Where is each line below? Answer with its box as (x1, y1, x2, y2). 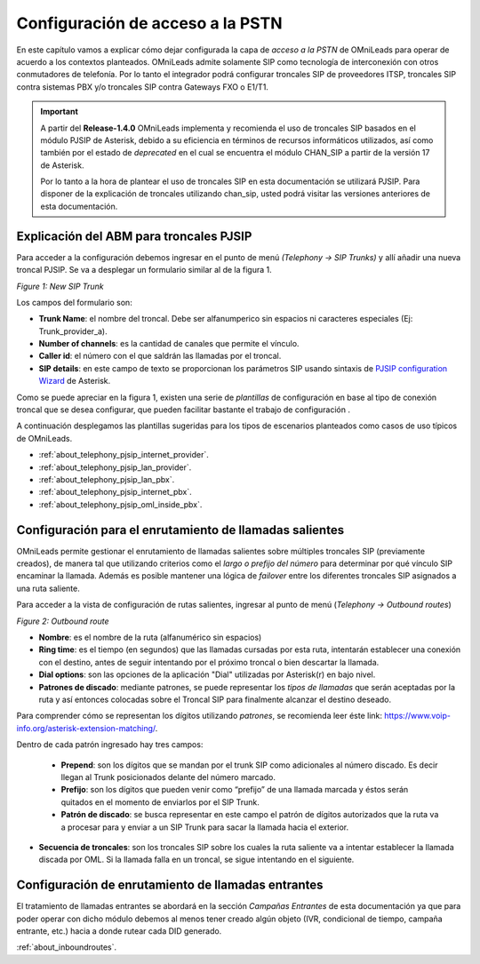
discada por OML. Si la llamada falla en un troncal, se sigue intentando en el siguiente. (38, 854, 355, 865)
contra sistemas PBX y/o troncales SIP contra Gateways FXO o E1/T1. (16, 81, 268, 92)
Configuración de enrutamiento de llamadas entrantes (16, 878, 324, 893)
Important (40, 107, 79, 117)
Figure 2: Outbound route (16, 616, 109, 626)
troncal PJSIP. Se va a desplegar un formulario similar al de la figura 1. (16, 265, 273, 275)
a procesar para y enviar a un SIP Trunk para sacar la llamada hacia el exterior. (60, 822, 349, 833)
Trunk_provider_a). (38, 325, 108, 337)
